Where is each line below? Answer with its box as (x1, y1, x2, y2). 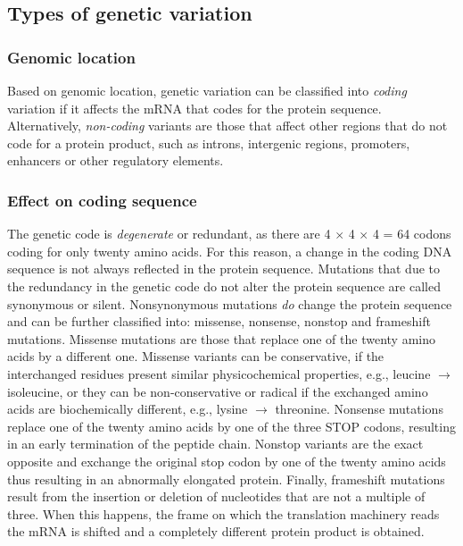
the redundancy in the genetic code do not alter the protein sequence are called (7, 276, 441, 295)
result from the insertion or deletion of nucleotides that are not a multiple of (7, 487, 426, 506)
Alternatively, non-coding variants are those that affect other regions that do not (7, 116, 448, 135)
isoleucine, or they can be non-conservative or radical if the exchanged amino (7, 382, 428, 400)
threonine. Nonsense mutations (275, 399, 443, 418)
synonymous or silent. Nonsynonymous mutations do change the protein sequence (7, 294, 452, 313)
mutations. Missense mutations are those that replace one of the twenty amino (7, 329, 435, 348)
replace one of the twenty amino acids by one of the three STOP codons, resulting (7, 416, 456, 435)
